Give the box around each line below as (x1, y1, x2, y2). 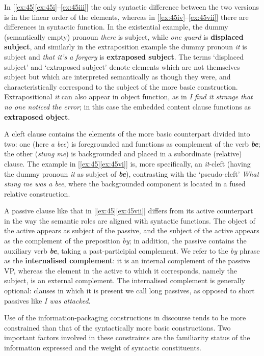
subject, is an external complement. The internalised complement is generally (4, 275, 245, 286)
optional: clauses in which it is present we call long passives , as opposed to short (4, 285, 255, 296)
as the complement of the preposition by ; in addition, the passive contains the (4, 235, 247, 246)
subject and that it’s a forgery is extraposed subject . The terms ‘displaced (4, 51, 244, 62)
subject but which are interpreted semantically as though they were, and (4, 71, 231, 82)
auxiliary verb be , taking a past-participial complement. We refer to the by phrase (4, 245, 260, 256)
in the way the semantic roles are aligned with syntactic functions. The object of (4, 215, 255, 226)
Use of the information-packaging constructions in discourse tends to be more (4, 312, 246, 323)
